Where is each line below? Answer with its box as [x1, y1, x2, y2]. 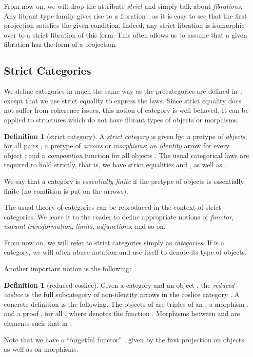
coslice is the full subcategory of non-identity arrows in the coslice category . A [4, 289, 240, 299]
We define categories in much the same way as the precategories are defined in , [4, 86, 243, 96]
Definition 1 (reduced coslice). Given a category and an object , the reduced [4, 279, 234, 290]
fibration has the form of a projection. [4, 39, 117, 49]
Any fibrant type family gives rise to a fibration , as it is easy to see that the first [4, 10, 247, 20]
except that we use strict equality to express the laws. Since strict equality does [4, 95, 242, 105]
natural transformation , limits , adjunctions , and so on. [4, 221, 166, 231]
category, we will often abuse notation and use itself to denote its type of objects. [4, 247, 247, 257]
